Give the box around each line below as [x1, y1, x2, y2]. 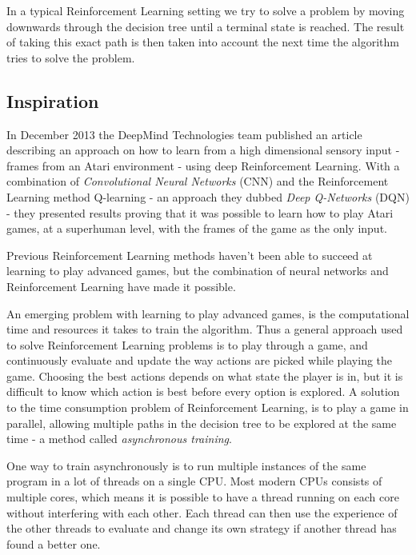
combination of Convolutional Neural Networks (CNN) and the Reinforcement [6, 173, 389, 190]
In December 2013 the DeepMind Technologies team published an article [6, 126, 362, 142]
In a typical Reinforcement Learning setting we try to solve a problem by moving [6, 2, 405, 18]
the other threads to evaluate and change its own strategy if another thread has [6, 520, 397, 537]
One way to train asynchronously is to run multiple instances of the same [6, 457, 366, 473]
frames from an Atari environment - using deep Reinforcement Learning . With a [6, 157, 400, 174]
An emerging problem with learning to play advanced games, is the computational [6, 305, 410, 321]
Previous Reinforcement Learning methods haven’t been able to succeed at [6, 246, 373, 263]
